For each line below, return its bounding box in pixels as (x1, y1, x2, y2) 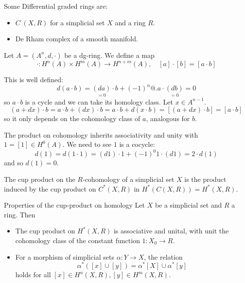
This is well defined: (4, 74, 63, 85)
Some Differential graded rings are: (4, 1, 108, 11)
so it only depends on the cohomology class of (4, 113, 140, 124)
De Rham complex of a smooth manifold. (15, 34, 138, 44)
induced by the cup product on (4, 183, 96, 194)
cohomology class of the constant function (15, 235, 140, 246)
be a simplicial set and (155, 200, 222, 210)
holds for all (15, 269, 51, 280)
